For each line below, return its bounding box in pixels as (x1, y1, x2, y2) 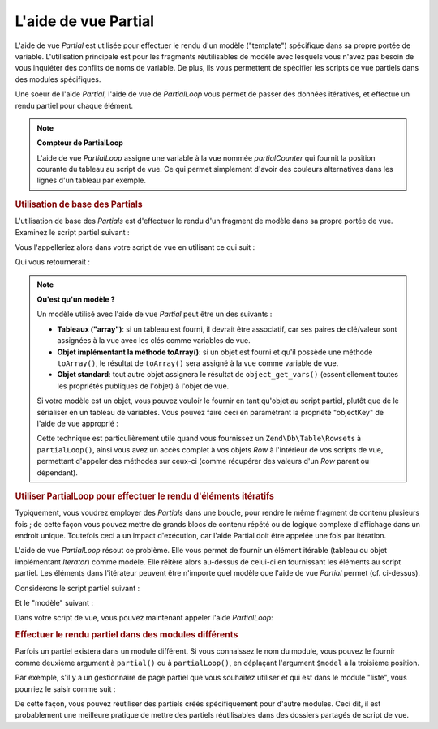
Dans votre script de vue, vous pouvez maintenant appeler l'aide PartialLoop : (15, 613, 273, 623)
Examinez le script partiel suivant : (15, 227, 130, 237)
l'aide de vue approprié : (36, 418, 119, 428)
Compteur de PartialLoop (36, 138, 123, 148)
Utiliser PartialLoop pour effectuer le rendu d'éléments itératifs (15, 491, 275, 502)
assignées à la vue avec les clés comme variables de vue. (57, 336, 251, 345)
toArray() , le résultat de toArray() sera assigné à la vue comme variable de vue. (57, 358, 339, 368)
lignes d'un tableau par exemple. (36, 175, 146, 186)
